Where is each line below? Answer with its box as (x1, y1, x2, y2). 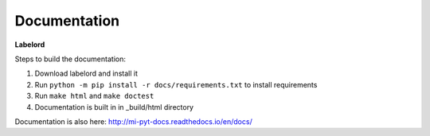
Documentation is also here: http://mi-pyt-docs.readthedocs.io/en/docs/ (14, 116, 252, 126)
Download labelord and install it (34, 68, 139, 79)
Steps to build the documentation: (14, 54, 127, 64)
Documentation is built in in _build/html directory (34, 102, 194, 111)
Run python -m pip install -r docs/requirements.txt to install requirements (34, 80, 318, 89)
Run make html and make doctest (34, 91, 154, 101)
